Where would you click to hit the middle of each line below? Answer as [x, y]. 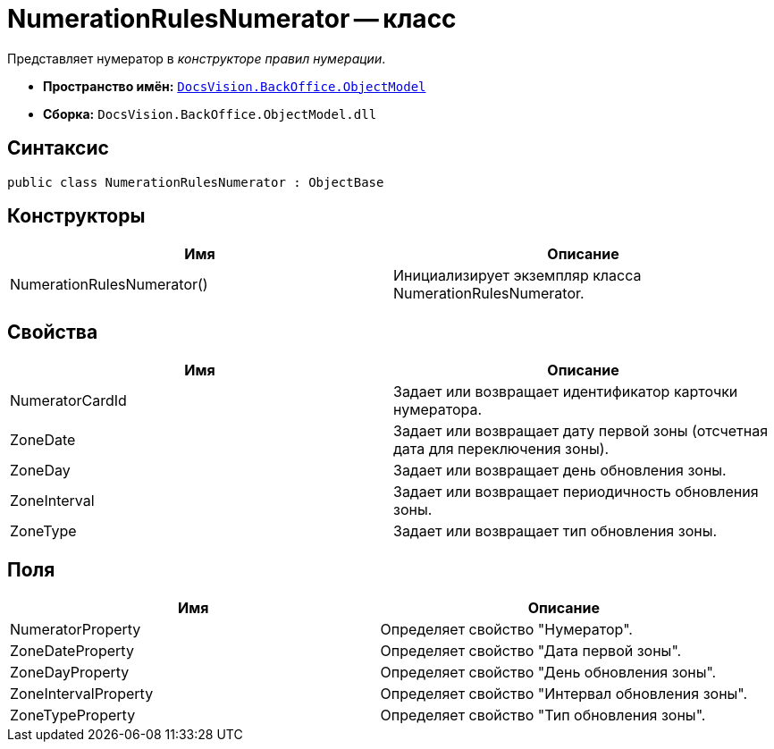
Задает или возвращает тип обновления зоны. [555, 531]
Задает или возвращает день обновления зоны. [560, 471]
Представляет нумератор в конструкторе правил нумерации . [197, 58]
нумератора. [438, 410]
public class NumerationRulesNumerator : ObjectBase [196, 182]
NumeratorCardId [68, 401]
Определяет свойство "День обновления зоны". [548, 673]
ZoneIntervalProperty [82, 694]
